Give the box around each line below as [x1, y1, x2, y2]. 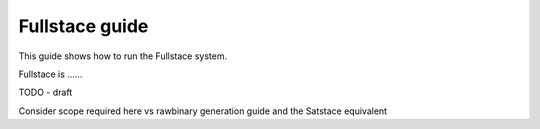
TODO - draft [18, 86, 73, 99]
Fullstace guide [18, 15, 149, 37]
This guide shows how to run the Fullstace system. [18, 50, 228, 62]
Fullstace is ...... [18, 68, 83, 80]
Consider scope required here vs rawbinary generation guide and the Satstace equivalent [18, 105, 388, 117]
